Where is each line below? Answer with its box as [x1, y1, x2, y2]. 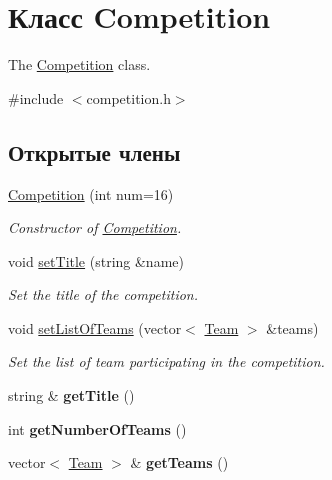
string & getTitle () [8, 385, 135, 406]
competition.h [86, 87, 171, 108]
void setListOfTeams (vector [8, 317, 182, 338]
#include [8, 87, 64, 108]
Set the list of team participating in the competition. [8, 351, 325, 372]
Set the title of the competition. [8, 284, 198, 305]
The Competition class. [8, 54, 151, 75]
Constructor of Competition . [8, 217, 182, 238]
